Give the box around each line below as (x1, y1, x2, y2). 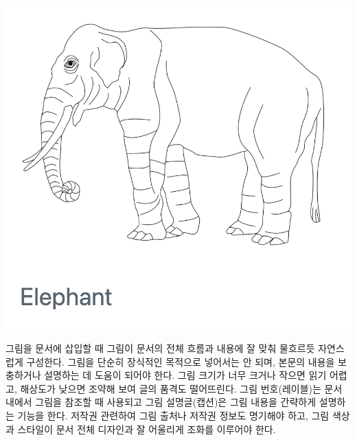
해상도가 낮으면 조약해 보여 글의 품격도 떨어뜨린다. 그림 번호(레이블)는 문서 (20, 381, 343, 395)
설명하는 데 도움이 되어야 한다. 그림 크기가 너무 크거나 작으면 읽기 (44, 368, 327, 382)
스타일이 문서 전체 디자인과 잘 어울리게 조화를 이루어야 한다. (17, 421, 276, 436)
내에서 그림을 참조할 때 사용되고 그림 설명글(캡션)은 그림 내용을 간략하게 (5, 395, 316, 409)
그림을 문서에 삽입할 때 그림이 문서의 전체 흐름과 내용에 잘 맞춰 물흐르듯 (5, 340, 315, 355)
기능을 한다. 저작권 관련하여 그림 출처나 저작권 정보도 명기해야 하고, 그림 (17, 408, 330, 422)
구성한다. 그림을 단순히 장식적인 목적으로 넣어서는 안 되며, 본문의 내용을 (26, 354, 335, 368)
